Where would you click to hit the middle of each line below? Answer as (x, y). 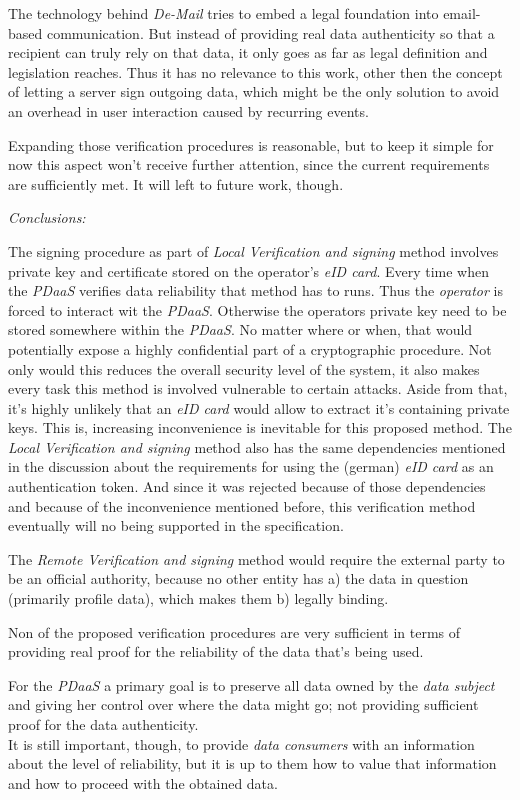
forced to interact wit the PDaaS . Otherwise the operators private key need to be (257, 309)
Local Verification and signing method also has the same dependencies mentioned (257, 446)
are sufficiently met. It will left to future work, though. (176, 183)
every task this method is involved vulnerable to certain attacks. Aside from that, (258, 388)
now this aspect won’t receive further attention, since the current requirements (249, 164)
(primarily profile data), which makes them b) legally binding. (198, 598)
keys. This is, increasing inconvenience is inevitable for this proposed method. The (260, 427)
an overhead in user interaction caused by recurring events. (188, 110)
